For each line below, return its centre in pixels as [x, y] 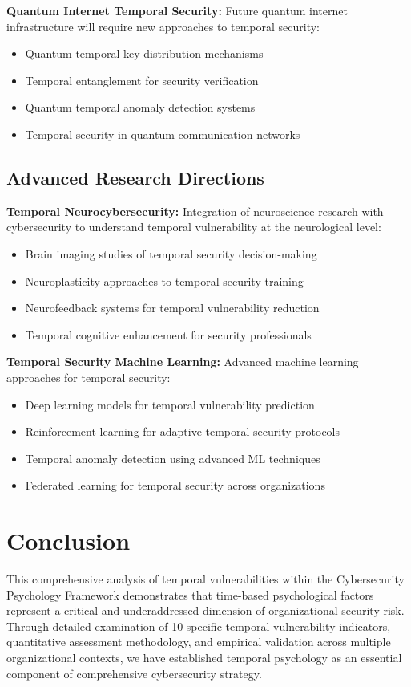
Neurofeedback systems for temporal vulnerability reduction [172, 308]
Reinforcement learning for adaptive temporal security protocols [183, 431]
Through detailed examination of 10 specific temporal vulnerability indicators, [199, 626]
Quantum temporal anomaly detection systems [140, 107]
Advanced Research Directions [135, 177]
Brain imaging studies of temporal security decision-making [171, 253]
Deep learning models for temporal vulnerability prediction [170, 404]
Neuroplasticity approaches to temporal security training [164, 280]
